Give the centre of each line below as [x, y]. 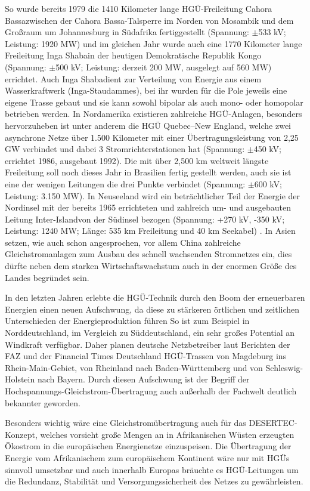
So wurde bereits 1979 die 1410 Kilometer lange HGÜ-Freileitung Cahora [139, 8]
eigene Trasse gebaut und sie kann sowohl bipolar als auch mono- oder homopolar [154, 102]
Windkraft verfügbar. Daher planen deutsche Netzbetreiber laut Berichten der [148, 344]
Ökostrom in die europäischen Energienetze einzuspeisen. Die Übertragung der [148, 446]
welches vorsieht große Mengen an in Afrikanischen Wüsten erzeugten [167, 434]
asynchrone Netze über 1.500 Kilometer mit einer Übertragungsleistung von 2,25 [152, 137]
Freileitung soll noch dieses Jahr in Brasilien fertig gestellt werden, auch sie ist [148, 172]
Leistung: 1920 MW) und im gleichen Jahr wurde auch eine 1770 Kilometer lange [154, 43]
